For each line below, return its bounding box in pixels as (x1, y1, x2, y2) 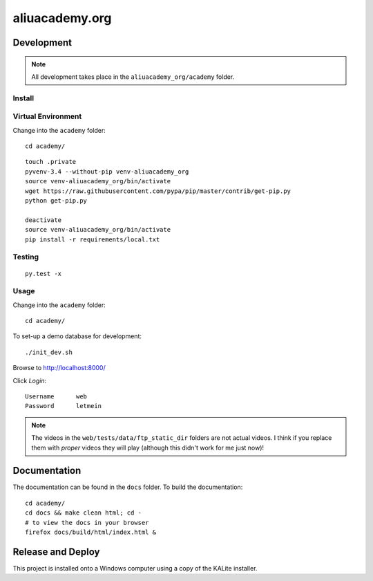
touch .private (25, 158, 77, 166)
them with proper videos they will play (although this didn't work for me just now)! (31, 443, 265, 452)
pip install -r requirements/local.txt (25, 235, 160, 243)
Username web (25, 393, 88, 400)
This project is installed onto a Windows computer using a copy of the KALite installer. (12, 564, 258, 572)
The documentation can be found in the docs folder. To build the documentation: (12, 483, 243, 491)
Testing (12, 252, 39, 262)
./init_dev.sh (25, 348, 73, 356)
